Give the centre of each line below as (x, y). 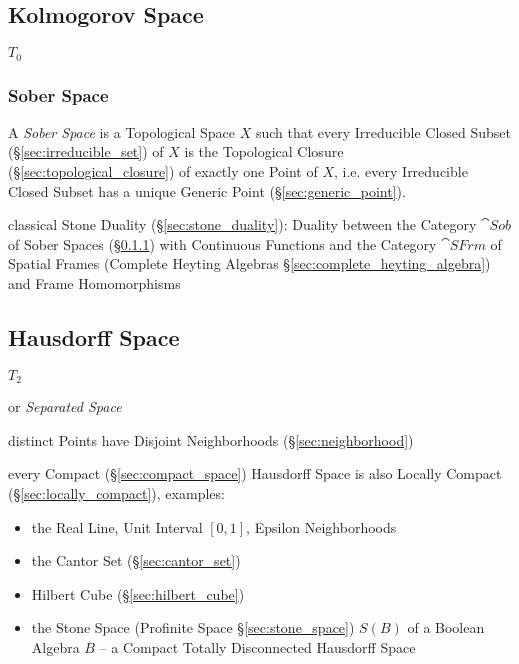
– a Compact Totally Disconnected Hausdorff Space (257, 647)
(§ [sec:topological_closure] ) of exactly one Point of (163, 171)
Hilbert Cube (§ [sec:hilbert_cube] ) (138, 593)
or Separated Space (65, 406)
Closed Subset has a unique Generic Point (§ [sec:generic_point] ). (207, 190)
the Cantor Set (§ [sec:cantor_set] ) (136, 560)
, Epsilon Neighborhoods (321, 526)
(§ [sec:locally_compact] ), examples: (116, 493)
